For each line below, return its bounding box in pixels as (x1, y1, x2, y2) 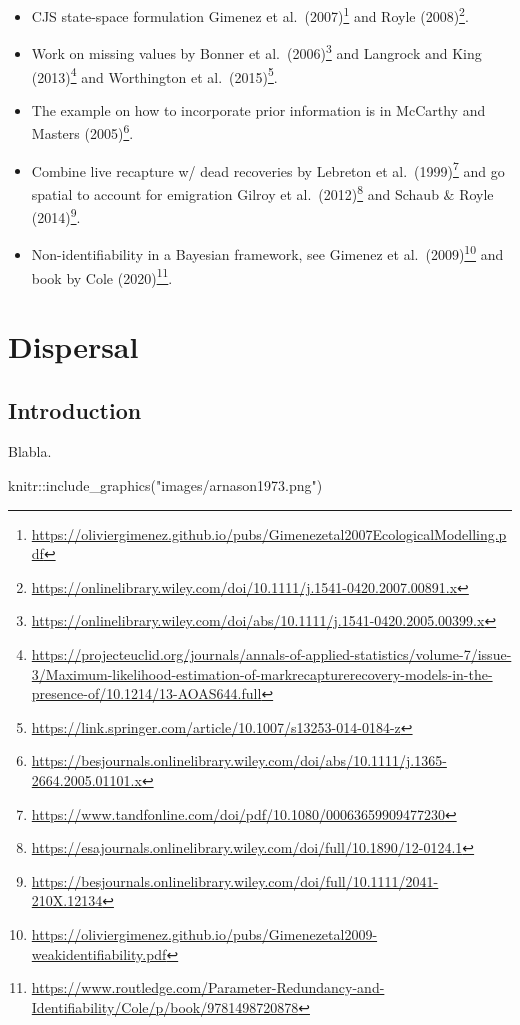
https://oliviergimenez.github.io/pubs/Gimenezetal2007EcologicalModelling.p (31, 523, 507, 544)
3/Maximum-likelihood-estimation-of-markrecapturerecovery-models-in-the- (31, 663, 493, 684)
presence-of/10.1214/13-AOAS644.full (31, 683, 262, 704)
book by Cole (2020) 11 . (31, 264, 173, 288)
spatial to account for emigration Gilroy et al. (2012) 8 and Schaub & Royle (31, 180, 494, 204)
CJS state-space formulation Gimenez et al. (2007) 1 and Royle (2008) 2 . (31, 3, 469, 26)
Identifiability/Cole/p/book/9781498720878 (31, 996, 299, 1017)
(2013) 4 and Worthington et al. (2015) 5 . (31, 63, 278, 87)
